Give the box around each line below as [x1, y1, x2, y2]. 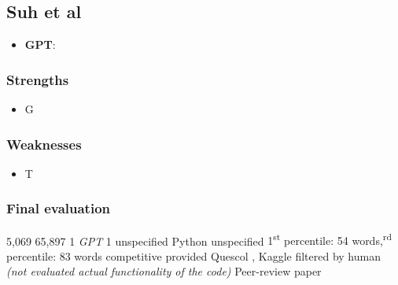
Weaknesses [6, 134, 82, 154]
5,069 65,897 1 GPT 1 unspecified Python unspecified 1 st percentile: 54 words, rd [6, 230, 392, 249]
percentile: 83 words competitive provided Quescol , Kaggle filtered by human [6, 247, 381, 264]
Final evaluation [6, 198, 111, 218]
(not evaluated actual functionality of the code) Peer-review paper [6, 263, 322, 279]
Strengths [6, 69, 69, 89]
